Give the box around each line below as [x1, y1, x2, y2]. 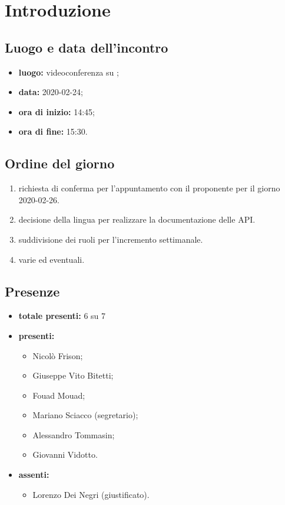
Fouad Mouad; [32, 389, 85, 401]
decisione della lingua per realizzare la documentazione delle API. [18, 213, 256, 226]
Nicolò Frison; [32, 349, 83, 361]
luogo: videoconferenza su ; [18, 66, 119, 78]
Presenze [5, 282, 60, 300]
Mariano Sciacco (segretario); [32, 409, 138, 421]
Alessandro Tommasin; [32, 428, 115, 441]
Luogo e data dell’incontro [5, 38, 168, 56]
